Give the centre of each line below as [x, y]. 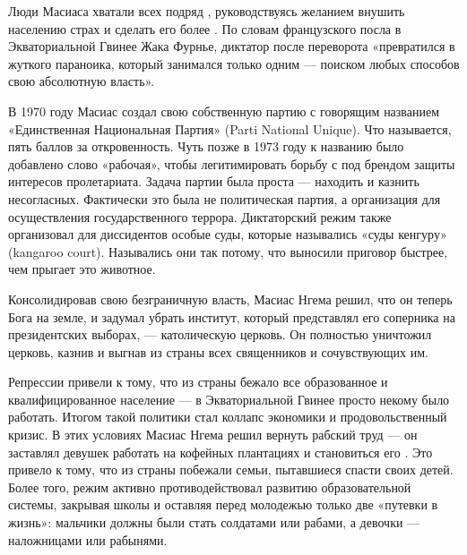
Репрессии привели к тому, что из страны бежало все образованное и [198, 382]
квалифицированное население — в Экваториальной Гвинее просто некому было [229, 399]
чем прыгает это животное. [82, 269]
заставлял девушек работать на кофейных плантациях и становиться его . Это [221, 452]
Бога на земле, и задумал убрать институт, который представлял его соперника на [232, 316]
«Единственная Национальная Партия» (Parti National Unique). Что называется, [230, 128]
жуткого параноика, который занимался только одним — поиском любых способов [234, 63]
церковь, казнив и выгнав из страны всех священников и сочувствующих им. [218, 351]
